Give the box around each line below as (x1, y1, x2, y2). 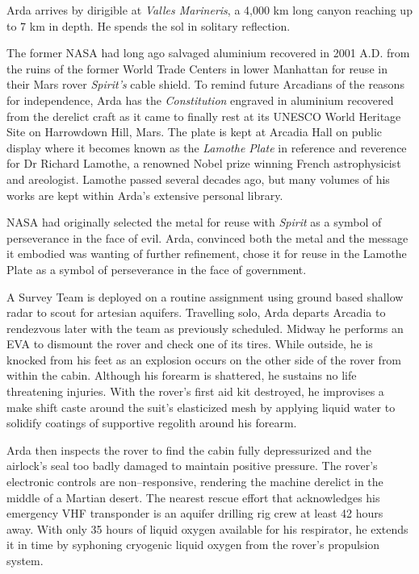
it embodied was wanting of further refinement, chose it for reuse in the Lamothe (6, 245, 407, 262)
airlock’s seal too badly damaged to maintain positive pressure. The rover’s (6, 457, 378, 474)
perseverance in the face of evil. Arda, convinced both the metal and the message (6, 229, 409, 246)
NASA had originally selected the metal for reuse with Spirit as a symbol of (6, 214, 382, 231)
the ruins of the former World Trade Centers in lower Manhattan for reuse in (6, 60, 388, 77)
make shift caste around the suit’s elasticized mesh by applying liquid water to (6, 398, 396, 415)
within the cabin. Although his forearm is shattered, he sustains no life (6, 367, 357, 384)
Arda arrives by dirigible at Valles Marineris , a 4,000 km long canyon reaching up (6, 2, 413, 18)
